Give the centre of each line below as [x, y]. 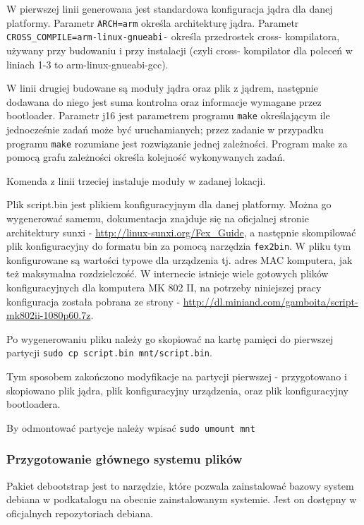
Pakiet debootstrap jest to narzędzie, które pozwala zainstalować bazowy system [180, 485]
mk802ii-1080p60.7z [49, 315]
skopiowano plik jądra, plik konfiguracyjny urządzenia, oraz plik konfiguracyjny [177, 390]
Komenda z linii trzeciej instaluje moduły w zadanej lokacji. [136, 180]
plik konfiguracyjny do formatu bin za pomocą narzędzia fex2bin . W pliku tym [179, 246]
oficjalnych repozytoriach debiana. [80, 513]
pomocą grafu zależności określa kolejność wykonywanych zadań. [146, 157]
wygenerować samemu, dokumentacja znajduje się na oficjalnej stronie [158, 218]
